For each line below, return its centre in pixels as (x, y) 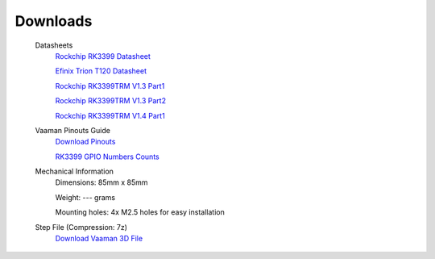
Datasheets (54, 45)
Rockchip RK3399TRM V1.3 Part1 (110, 86)
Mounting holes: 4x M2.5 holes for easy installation (140, 212)
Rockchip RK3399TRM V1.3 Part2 (111, 101)
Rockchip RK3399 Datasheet (103, 56)
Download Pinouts (85, 142)
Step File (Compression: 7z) (81, 227)
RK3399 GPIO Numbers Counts (108, 157)
